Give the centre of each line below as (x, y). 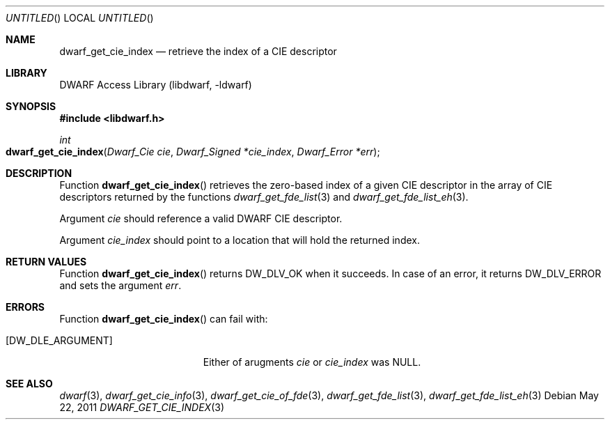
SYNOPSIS (31, 106)
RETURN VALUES (46, 262)
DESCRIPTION (39, 173)
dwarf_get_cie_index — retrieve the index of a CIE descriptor (198, 51)
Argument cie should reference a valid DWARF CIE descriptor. (201, 218)
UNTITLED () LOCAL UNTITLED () (80, 18)
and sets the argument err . (120, 285)
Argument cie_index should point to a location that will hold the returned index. (240, 240)
